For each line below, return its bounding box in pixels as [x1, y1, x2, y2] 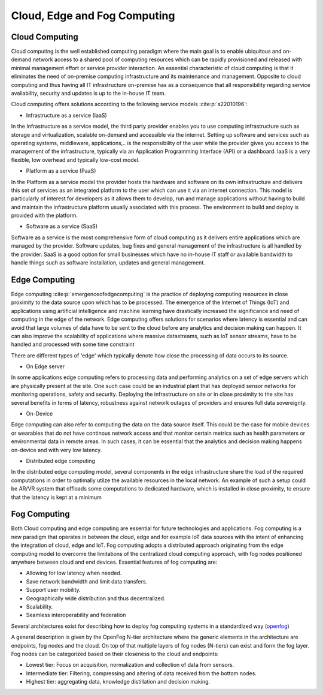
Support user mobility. [26, 586, 81, 594]
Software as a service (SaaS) [26, 222, 98, 230]
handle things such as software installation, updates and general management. [11, 259, 206, 266]
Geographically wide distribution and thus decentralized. [26, 594, 166, 602]
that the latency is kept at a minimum [11, 494, 102, 501]
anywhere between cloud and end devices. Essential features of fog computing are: [11, 558, 218, 566]
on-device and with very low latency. [11, 446, 102, 453]
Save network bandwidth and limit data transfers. [26, 577, 148, 585]
